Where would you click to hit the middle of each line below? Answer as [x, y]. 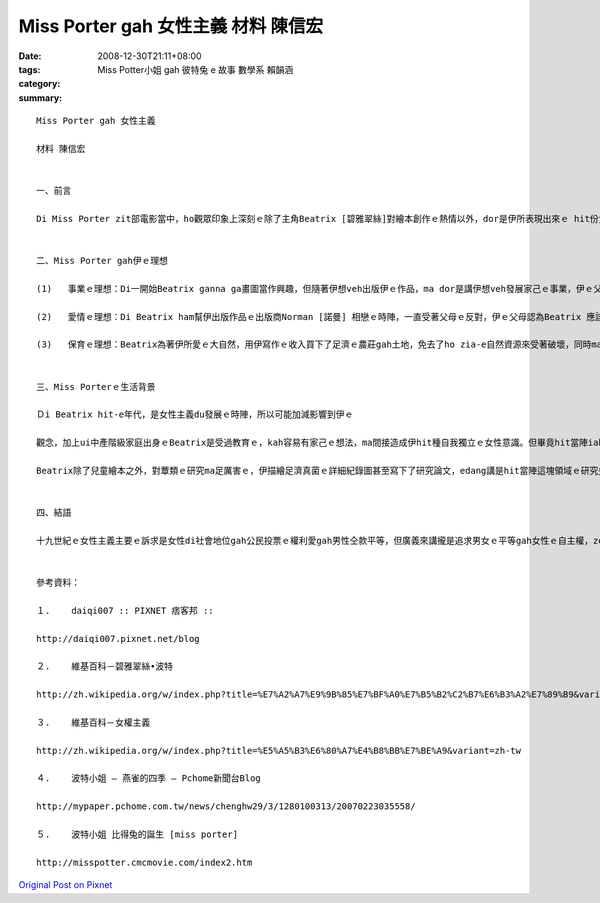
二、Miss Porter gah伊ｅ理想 [102, 261]
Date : [30, 56]
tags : [29, 69]
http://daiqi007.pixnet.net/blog [118, 638]
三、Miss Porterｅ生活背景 [96, 386]
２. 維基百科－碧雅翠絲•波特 [105, 666]
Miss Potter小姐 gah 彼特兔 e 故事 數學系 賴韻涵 [195, 69]
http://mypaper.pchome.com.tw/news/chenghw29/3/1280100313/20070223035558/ [226, 806]
